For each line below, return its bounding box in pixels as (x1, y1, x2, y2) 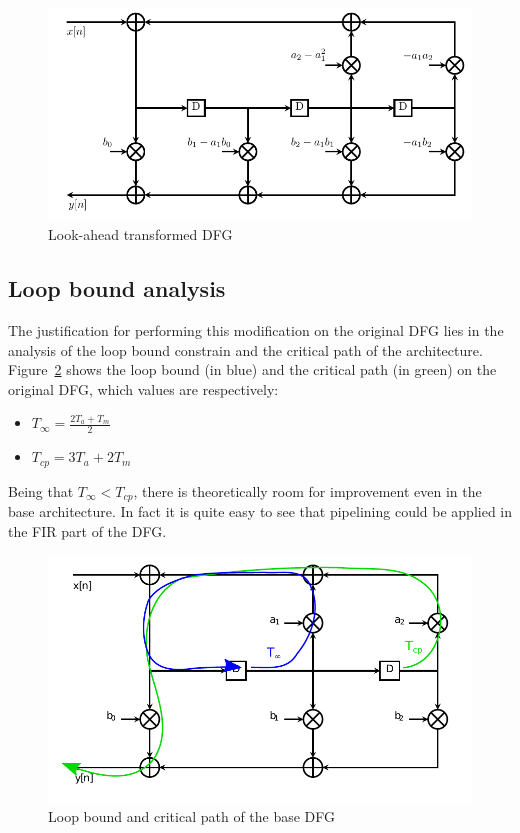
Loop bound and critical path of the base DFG (48, 806, 336, 827)
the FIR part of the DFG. (8, 520, 167, 541)
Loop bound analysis (8, 273, 226, 304)
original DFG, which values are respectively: (8, 378, 279, 399)
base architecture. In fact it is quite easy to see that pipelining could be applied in (8, 501, 512, 522)
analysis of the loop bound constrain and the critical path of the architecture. (8, 339, 483, 360)
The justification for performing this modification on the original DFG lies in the (8, 319, 504, 340)
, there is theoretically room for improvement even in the (133, 480, 482, 501)
